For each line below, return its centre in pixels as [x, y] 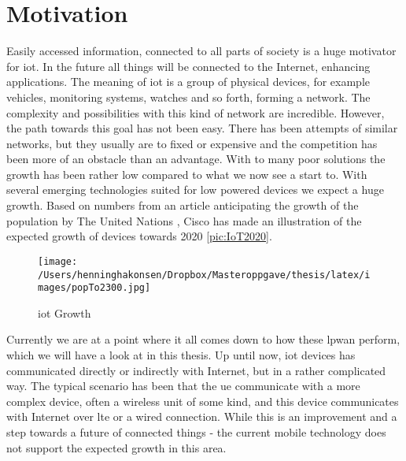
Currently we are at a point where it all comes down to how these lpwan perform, [203, 339]
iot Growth [65, 312]
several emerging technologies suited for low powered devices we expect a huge [195, 190]
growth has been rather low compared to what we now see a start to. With [187, 174]
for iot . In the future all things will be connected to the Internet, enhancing [188, 66]
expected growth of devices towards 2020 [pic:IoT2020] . [139, 236]
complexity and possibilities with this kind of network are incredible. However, [196, 112]
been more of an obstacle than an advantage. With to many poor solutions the [196, 159]
